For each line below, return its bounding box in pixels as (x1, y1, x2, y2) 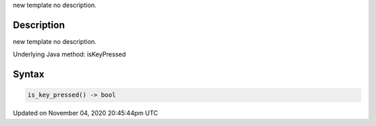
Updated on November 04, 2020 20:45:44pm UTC (13, 109, 158, 118)
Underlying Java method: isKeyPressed (13, 50, 127, 58)
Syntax (13, 68, 45, 80)
